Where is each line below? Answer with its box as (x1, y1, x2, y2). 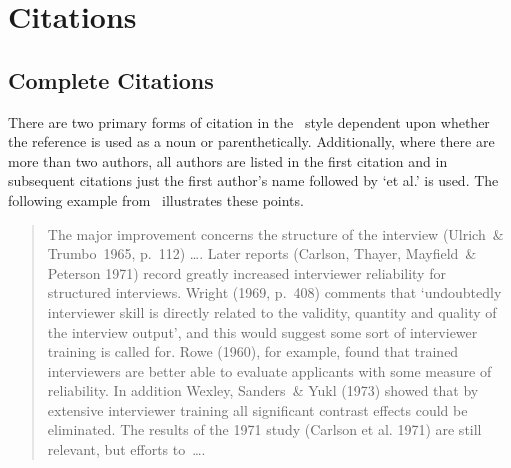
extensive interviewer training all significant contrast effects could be (47, 399, 468, 420)
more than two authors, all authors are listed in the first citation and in (8, 150, 448, 171)
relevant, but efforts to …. (47, 439, 206, 460)
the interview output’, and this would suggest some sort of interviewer (47, 321, 478, 342)
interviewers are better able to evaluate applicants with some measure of (47, 360, 492, 381)
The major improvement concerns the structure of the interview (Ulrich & (47, 223, 504, 244)
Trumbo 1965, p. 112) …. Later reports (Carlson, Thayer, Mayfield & (47, 243, 477, 264)
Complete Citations (8, 64, 214, 95)
